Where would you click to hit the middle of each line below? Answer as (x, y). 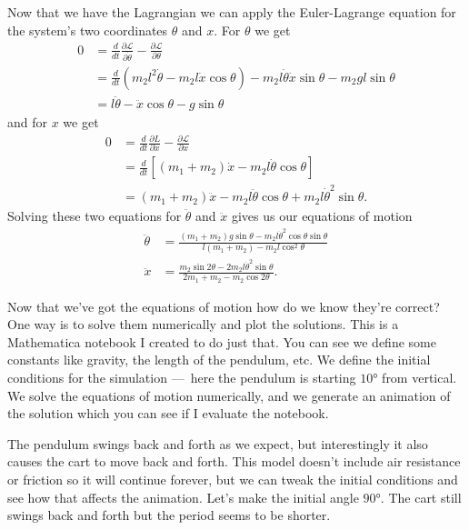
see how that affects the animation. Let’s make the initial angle (183, 497)
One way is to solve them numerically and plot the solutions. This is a (203, 324)
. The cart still (421, 497)
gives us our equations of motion (322, 216)
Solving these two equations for (95, 216)
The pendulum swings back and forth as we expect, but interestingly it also (218, 443)
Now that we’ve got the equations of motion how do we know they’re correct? (224, 306)
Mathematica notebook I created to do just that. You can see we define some (222, 341)
